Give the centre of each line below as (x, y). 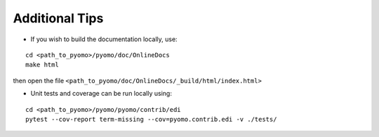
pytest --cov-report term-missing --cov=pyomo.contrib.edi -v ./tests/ (151, 119)
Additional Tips (58, 18)
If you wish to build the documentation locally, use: (104, 39)
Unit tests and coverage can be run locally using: (101, 94)
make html (42, 65)
